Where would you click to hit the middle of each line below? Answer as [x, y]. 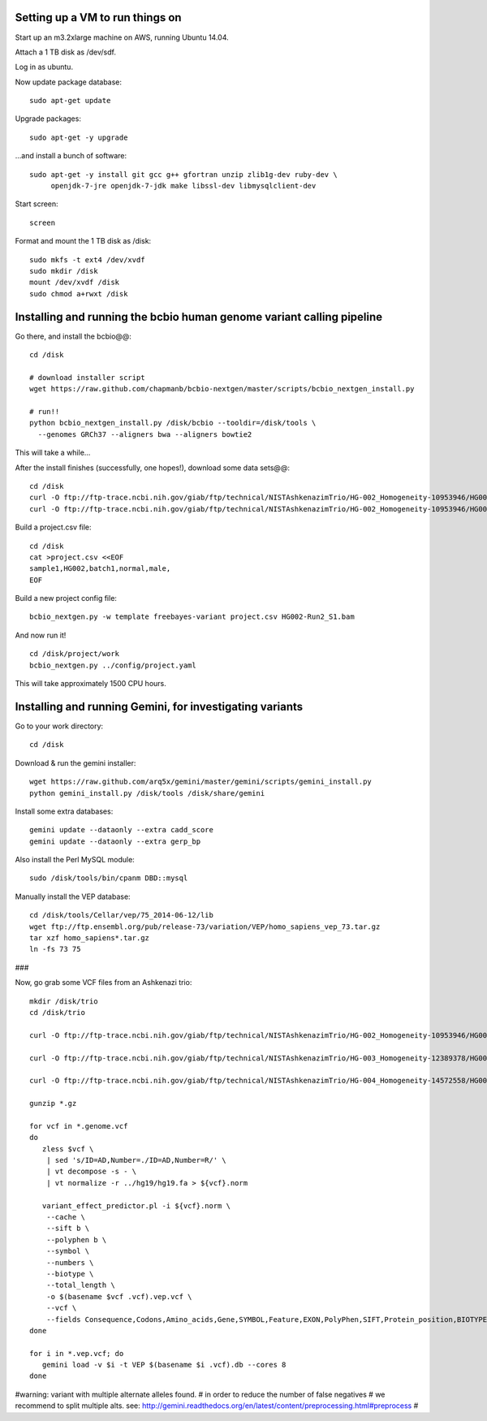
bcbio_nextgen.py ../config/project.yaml [113, 665]
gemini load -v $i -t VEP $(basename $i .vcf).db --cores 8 [164, 1365]
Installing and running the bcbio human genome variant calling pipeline [199, 317]
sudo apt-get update [70, 101]
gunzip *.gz [53, 1104]
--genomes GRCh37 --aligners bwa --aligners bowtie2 [145, 434]
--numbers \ [70, 1262]
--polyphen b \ [76, 1240]
